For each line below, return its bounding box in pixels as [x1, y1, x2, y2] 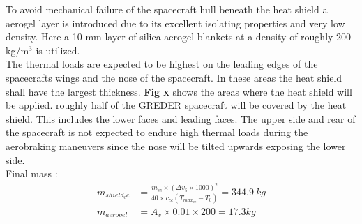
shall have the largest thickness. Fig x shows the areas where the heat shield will [6, 84, 352, 98]
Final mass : [6, 166, 58, 181]
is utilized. [36, 43, 80, 57]
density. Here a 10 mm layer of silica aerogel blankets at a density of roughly [6, 29, 333, 44]
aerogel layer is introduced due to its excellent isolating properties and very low [6, 15, 345, 30]
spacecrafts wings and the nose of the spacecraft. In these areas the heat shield [6, 70, 342, 84]
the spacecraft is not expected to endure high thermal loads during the [6, 125, 308, 140]
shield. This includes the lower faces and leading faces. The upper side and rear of [6, 111, 356, 126]
